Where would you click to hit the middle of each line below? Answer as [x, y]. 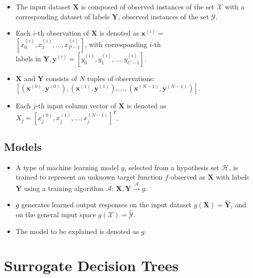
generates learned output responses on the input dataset [107, 205]
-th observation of [62, 33]
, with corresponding [116, 44]
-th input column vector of [76, 106]
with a [235, 6]
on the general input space [56, 214]
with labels [232, 177]
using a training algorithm [64, 188]
